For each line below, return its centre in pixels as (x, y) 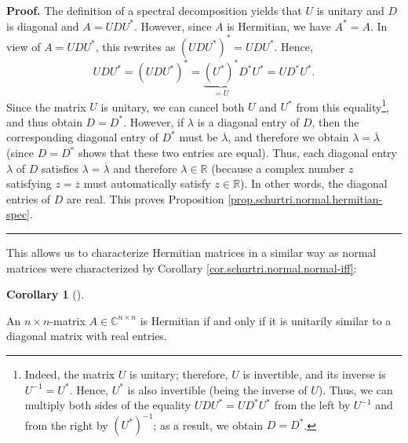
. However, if (154, 121)
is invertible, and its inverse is (314, 374)
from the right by (66, 425)
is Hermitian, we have (279, 26)
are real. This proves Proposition (146, 198)
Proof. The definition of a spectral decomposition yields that (154, 10)
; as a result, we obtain (208, 425)
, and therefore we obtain (288, 137)
